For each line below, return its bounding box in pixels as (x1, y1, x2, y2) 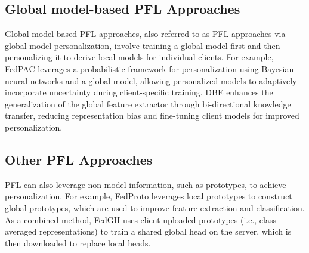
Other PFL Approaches (5, 150, 153, 168)
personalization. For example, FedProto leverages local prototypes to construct (5, 190, 292, 202)
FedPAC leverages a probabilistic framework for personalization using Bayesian (5, 62, 294, 75)
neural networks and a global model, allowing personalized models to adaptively (5, 74, 297, 87)
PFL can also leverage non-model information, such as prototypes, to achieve (5, 178, 286, 190)
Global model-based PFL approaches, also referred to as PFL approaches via (5, 27, 286, 40)
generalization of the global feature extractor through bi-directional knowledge (5, 97, 291, 110)
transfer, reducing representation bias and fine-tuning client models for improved (5, 109, 299, 122)
